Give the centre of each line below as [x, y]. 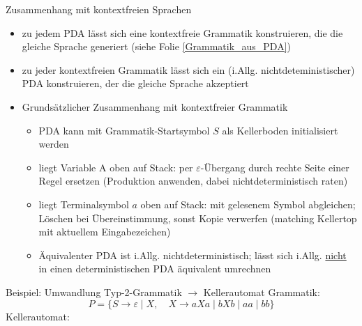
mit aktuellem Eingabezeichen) [105, 232]
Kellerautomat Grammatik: [262, 292]
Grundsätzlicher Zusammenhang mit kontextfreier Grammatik [155, 106]
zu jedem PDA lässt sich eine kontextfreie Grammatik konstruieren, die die [182, 32]
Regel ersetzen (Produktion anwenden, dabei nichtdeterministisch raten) [193, 181]
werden [54, 144]
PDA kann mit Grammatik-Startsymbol [124, 130]
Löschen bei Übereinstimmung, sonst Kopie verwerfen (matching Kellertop [198, 218]
